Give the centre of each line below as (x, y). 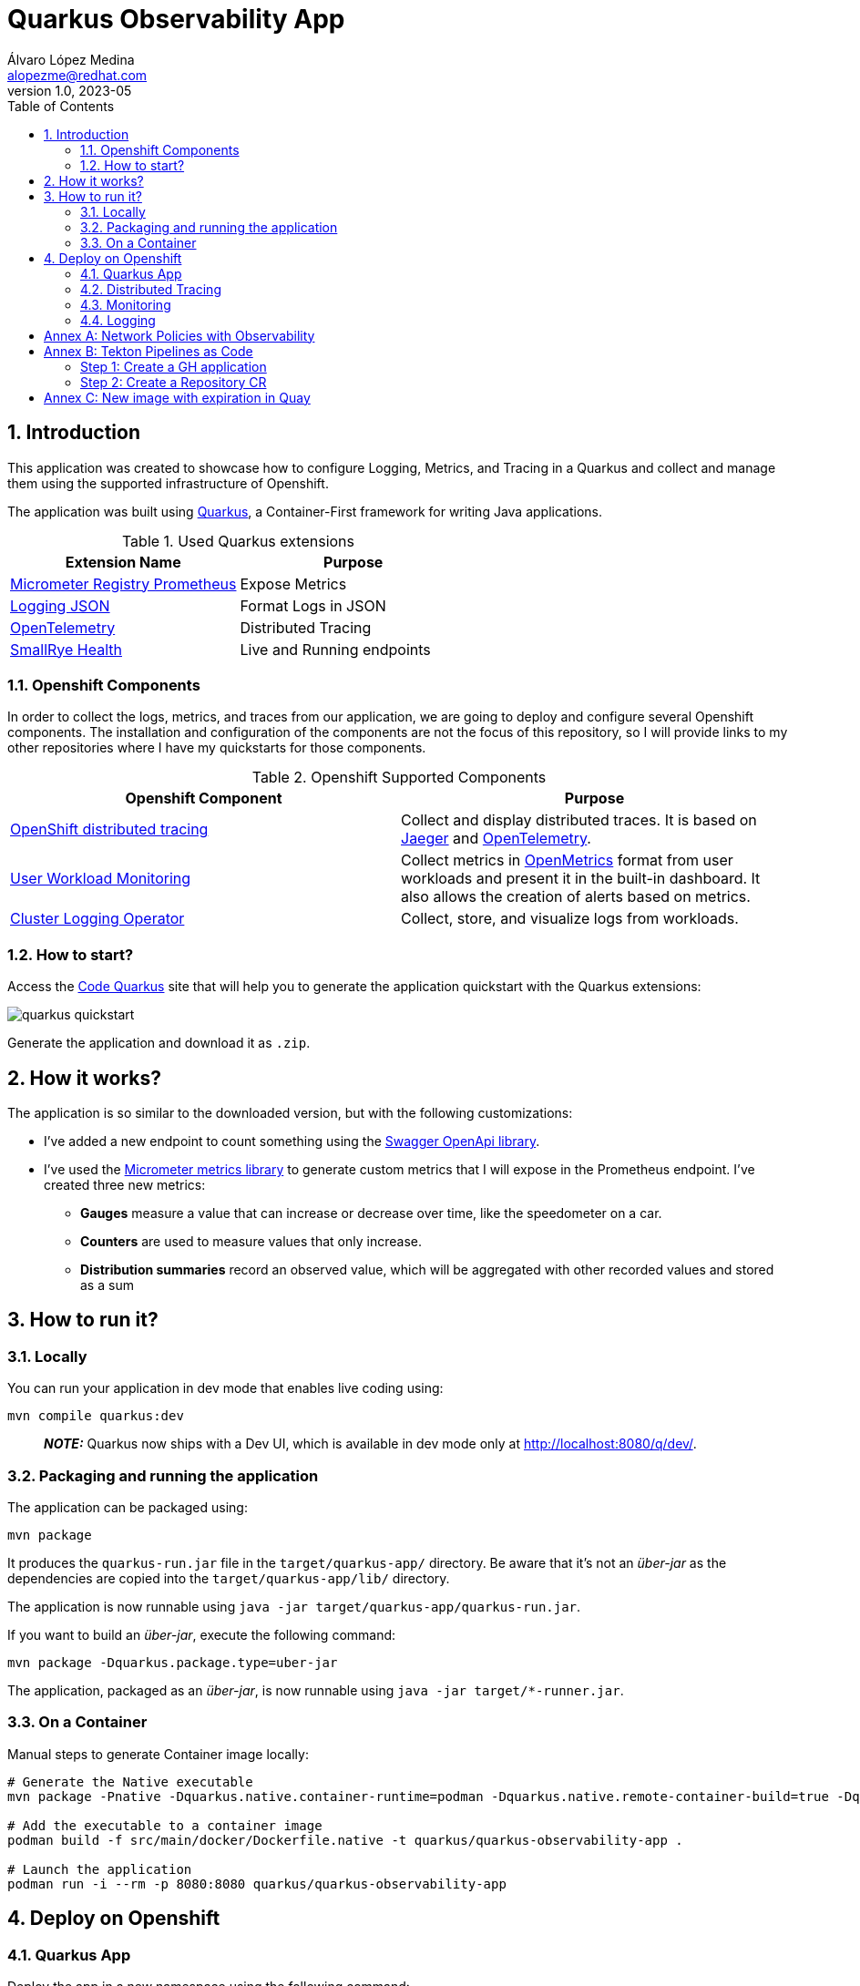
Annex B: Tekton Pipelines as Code (148, 351)
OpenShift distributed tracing (109, 829)
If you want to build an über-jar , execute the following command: (202, 1634)
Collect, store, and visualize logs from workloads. (570, 919)
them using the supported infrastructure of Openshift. (168, 483)
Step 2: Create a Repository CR (174, 382)
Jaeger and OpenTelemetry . (496, 839)
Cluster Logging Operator (97, 919)
